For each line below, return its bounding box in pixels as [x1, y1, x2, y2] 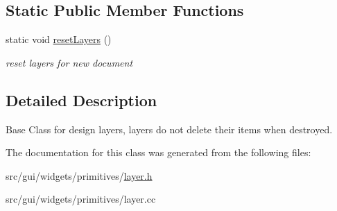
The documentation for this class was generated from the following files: [6, 145, 311, 160]
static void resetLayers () [6, 32, 112, 47]
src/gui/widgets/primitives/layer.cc [6, 192, 156, 206]
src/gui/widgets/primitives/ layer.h [6, 168, 153, 183]
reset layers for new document [6, 55, 133, 69]
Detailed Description [6, 89, 157, 110]
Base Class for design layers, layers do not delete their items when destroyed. [6, 121, 333, 136]
